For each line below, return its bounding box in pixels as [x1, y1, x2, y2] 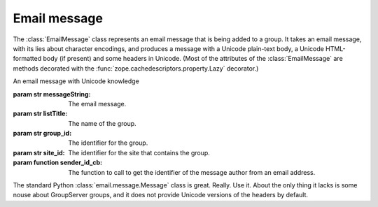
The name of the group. [68, 119, 136, 127]
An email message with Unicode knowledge [13, 77, 139, 85]
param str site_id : [13, 148, 65, 157]
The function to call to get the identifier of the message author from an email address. [68, 168, 316, 176]
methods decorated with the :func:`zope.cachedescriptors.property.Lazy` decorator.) [13, 64, 259, 73]
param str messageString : [13, 90, 91, 98]
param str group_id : [13, 129, 72, 138]
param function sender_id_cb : [13, 158, 103, 167]
